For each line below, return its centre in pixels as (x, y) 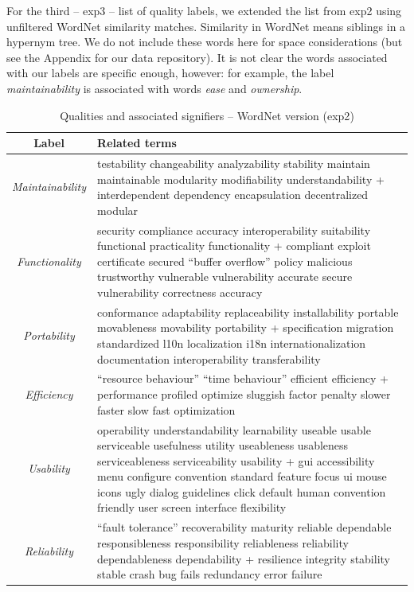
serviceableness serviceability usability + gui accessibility (236, 460)
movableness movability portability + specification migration (246, 327)
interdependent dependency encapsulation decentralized (233, 195)
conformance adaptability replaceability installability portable (248, 312)
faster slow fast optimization (166, 409)
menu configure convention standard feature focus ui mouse (242, 476)
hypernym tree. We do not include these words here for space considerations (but (205, 42)
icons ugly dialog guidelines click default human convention (242, 491)
